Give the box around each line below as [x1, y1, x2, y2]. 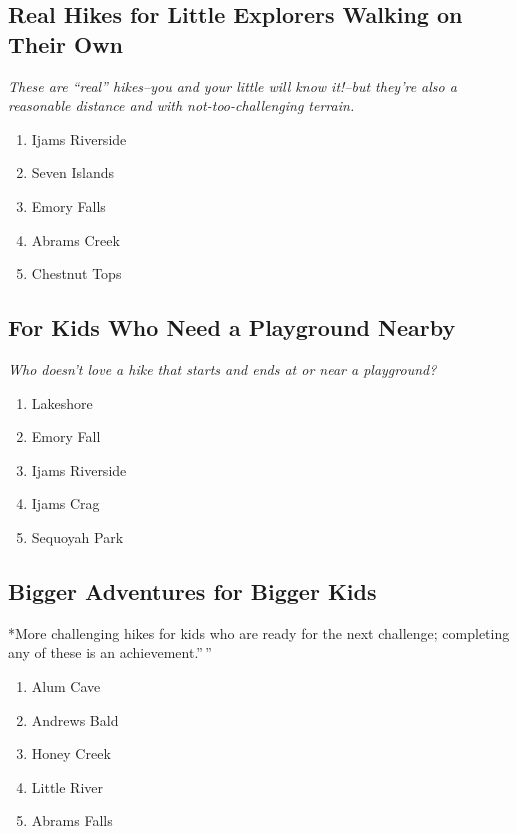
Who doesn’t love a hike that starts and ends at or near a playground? [8, 358, 437, 379]
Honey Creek [31, 743, 111, 764]
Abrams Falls [31, 810, 113, 831]
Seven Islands [31, 162, 115, 183]
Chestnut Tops [31, 263, 122, 284]
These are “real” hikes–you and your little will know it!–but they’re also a [8, 75, 457, 96]
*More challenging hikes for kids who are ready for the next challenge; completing [8, 622, 510, 643]
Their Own [8, 28, 123, 59]
